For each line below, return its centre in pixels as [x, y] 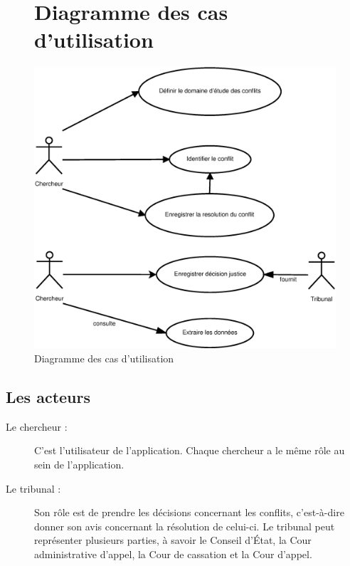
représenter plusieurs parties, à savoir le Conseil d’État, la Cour [173, 540]
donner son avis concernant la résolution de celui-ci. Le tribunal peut [185, 526]
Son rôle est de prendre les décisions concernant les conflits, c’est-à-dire [189, 512]
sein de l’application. [79, 464]
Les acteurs [48, 396]
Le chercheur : [37, 426]
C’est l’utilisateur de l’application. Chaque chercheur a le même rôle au [190, 450]
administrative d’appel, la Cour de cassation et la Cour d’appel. [173, 554]
